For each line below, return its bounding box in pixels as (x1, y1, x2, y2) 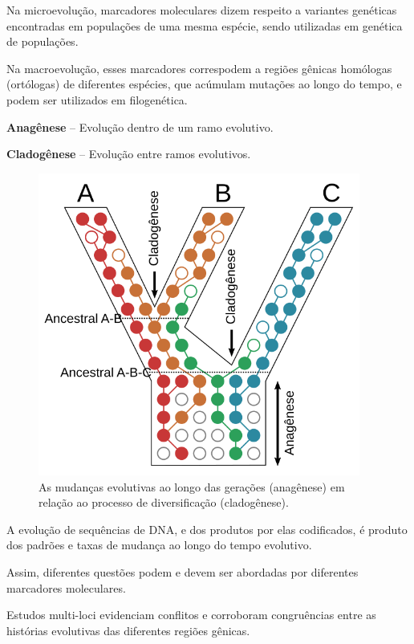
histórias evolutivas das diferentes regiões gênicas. (6, 622, 250, 638)
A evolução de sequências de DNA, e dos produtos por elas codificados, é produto (6, 520, 408, 537)
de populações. (6, 33, 79, 50)
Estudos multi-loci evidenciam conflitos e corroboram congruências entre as (6, 606, 376, 623)
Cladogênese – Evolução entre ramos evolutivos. (6, 145, 251, 162)
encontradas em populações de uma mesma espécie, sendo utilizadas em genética (6, 17, 403, 34)
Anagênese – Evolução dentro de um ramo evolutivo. (6, 118, 274, 135)
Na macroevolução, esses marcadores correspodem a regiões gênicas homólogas (6, 59, 392, 76)
